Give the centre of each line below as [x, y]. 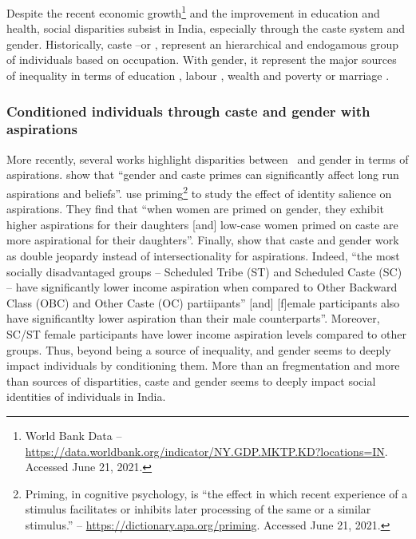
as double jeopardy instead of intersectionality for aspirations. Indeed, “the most [203, 255]
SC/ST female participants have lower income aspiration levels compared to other [206, 333]
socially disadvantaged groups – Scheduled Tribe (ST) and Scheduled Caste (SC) [204, 271]
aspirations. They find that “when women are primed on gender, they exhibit [195, 209]
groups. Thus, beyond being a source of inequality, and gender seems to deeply [199, 349]
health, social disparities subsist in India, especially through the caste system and [206, 28]
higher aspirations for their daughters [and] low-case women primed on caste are [202, 224]
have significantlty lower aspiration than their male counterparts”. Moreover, [193, 318]
